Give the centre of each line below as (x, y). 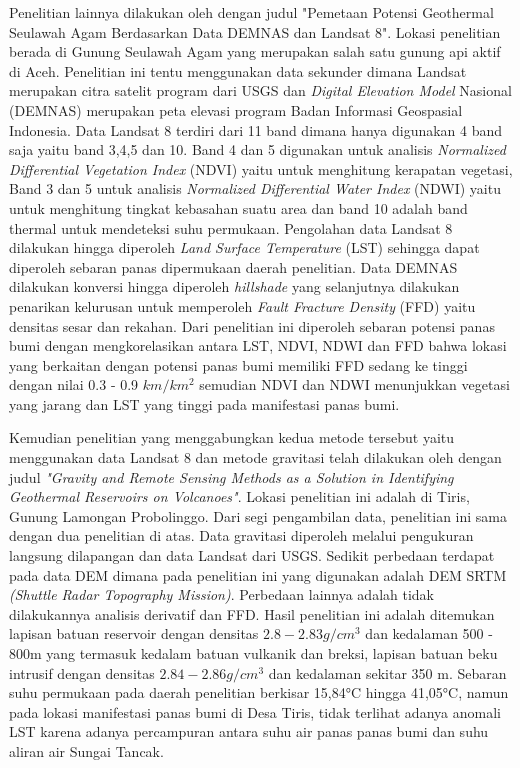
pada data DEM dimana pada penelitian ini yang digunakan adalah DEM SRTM (258, 574)
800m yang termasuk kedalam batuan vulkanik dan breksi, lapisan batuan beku (253, 653)
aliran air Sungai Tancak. (86, 750)
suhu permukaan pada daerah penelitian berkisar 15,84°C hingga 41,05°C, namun (259, 692)
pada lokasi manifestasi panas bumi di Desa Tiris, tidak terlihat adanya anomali (255, 711)
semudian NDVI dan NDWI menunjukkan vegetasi (354, 384)
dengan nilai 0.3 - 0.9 (74, 384)
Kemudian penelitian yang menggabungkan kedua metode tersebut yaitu (232, 437)
